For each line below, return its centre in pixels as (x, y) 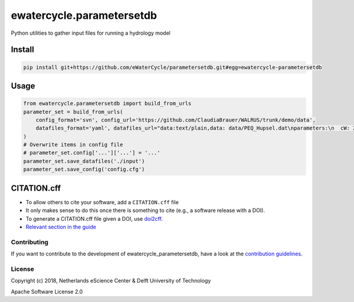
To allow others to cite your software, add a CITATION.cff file (102, 202)
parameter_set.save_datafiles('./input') (84, 161)
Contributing (29, 242)
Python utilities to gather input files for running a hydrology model (91, 33)
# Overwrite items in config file (73, 145)
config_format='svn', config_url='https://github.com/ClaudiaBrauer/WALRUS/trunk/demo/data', (176, 120)
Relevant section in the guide (61, 227)
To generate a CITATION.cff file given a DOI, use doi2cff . (94, 218)
